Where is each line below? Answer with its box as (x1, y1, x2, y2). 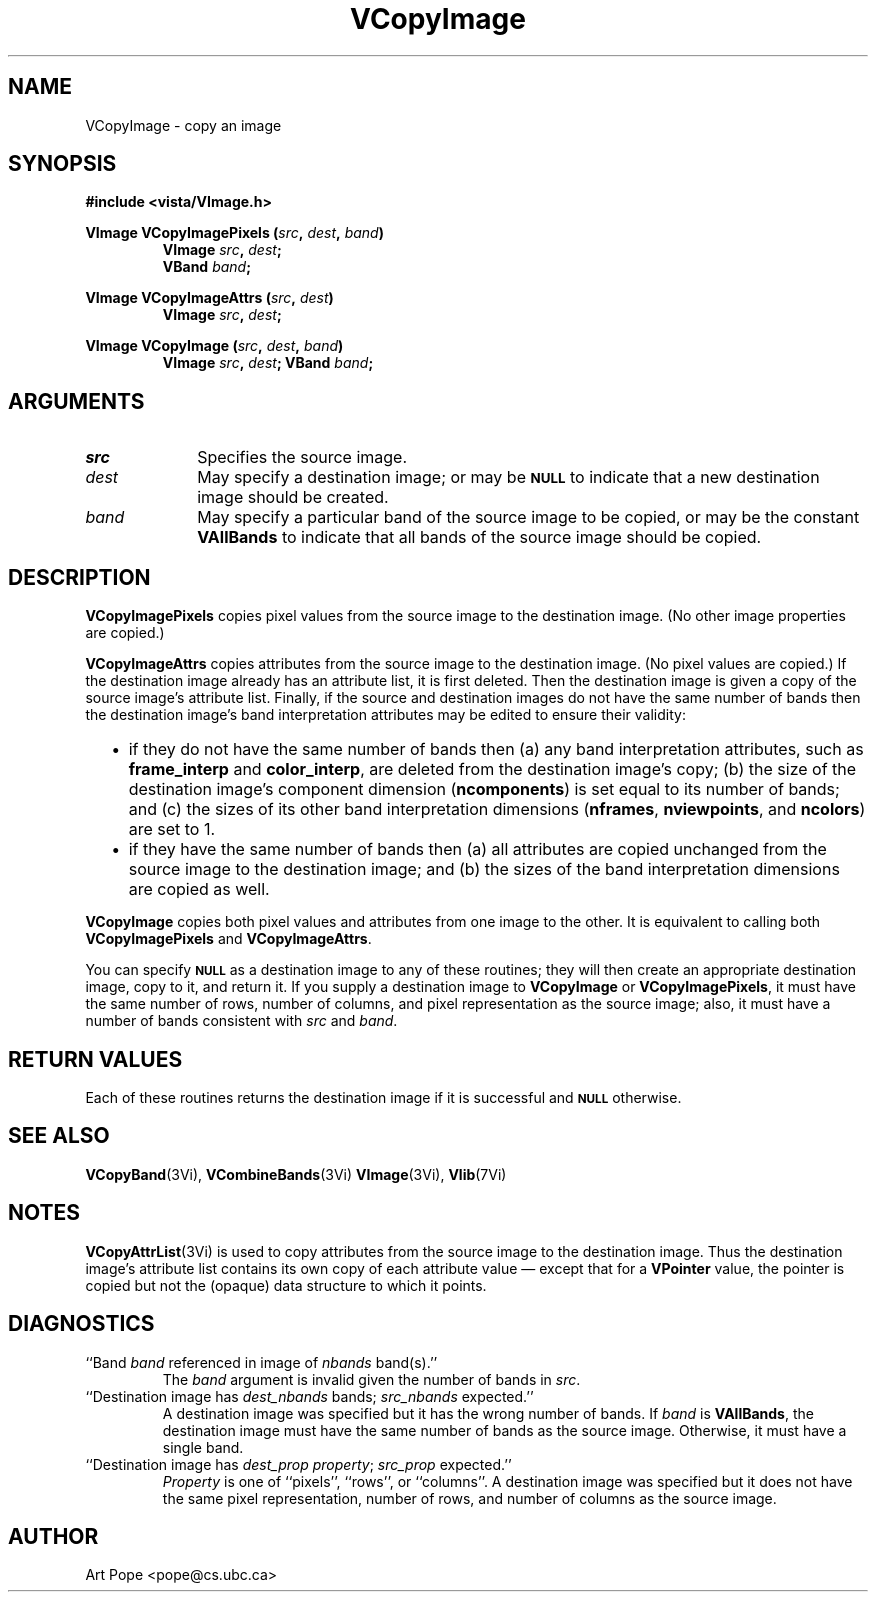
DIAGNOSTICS (8, 1311, 155, 1337)
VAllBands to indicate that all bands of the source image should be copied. (197, 527, 762, 548)
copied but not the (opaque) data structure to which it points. (85, 1276, 487, 1294)
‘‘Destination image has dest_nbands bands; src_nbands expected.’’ (85, 1387, 534, 1405)
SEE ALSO (8, 1123, 110, 1149)
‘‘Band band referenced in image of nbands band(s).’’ (85, 1353, 438, 1371)
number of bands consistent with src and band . (85, 1012, 398, 1030)
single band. (162, 1438, 244, 1456)
